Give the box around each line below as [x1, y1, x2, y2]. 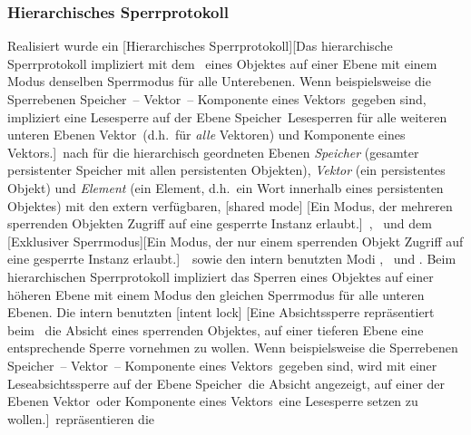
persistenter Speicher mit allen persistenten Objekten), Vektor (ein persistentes [7, 160, 446, 179]
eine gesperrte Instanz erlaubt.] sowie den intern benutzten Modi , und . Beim [7, 249, 456, 268]
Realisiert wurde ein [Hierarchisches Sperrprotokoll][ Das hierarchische [7, 36, 393, 55]
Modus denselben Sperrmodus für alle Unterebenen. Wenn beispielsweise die [7, 72, 431, 91]
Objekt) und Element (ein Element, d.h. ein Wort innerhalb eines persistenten [7, 178, 444, 197]
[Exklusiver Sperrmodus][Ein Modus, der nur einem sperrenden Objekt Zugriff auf [7, 231, 464, 250]
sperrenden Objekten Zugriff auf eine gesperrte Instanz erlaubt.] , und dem [7, 214, 432, 233]
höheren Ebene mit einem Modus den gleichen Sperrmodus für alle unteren [7, 285, 425, 304]
